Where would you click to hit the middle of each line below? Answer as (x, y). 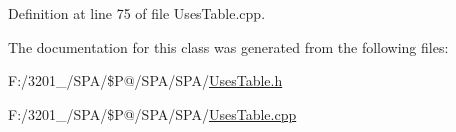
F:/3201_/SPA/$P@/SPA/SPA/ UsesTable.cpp (152, 113)
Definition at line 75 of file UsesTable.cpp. (137, 13)
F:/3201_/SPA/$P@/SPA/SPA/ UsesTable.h (145, 80)
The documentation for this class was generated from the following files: (228, 46)
